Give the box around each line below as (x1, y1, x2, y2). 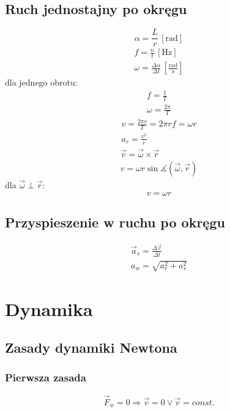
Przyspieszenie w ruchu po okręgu (5, 213, 225, 232)
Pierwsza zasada (5, 370, 86, 385)
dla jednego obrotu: (5, 76, 78, 89)
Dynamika (5, 296, 93, 321)
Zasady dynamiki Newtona (5, 338, 177, 357)
